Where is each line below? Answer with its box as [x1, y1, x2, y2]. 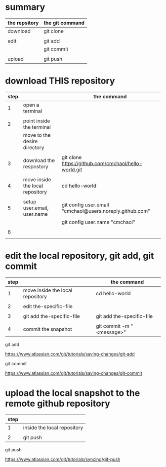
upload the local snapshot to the [5, 388, 140, 398]
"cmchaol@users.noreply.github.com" [61, 207, 151, 214]
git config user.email [61, 201, 109, 208]
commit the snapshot [23, 325, 73, 332]
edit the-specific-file [23, 303, 73, 310]
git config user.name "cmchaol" [61, 219, 135, 226]
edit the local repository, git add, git [5, 250, 154, 262]
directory [23, 144, 44, 151]
